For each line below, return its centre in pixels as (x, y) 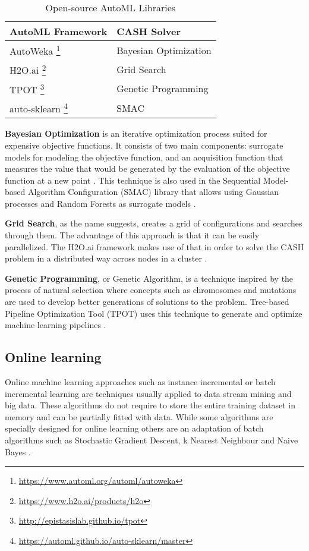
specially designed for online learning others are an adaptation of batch (134, 428)
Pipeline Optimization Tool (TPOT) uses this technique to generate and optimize (154, 313)
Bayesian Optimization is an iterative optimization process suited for (136, 133)
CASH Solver (149, 31)
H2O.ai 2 (28, 69)
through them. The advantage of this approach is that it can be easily (132, 235)
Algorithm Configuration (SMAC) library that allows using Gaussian (153, 192)
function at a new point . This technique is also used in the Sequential (133, 180)
